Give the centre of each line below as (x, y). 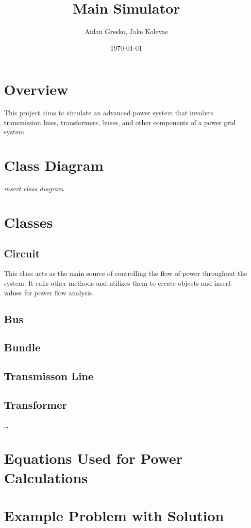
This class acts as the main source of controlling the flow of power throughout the (126, 273)
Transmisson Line (49, 376)
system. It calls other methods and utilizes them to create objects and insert (117, 282)
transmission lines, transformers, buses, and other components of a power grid (120, 122)
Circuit (22, 253)
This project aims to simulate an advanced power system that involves (109, 113)
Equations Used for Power (93, 458)
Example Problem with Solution (114, 515)
